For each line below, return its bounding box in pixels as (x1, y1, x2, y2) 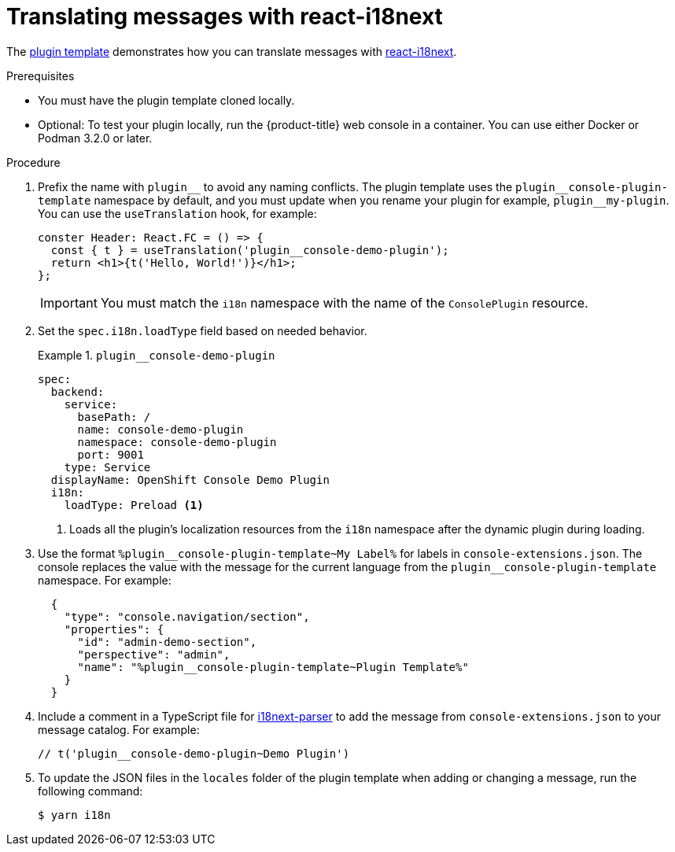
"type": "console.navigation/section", (64, 610, 310, 623)
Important (40, 294, 98, 311)
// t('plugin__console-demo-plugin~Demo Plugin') (38, 747, 350, 760)
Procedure (6, 155, 61, 169)
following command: (38, 784, 143, 798)
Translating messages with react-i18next (6, 3, 443, 30)
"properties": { (64, 622, 164, 636)
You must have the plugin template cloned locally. (38, 93, 295, 107)
